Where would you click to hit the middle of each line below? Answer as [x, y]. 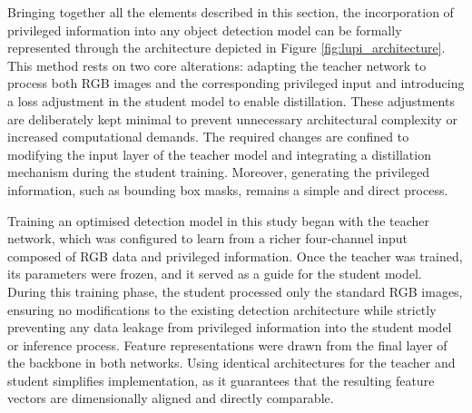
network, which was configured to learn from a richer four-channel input [207, 238]
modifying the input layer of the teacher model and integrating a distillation [219, 154]
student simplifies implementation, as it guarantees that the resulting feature [221, 380]
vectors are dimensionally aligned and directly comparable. [171, 398]
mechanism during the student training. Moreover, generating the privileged [219, 172]
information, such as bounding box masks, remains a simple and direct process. [228, 189]
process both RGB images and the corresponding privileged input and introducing [236, 83]
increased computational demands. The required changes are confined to [208, 137]
